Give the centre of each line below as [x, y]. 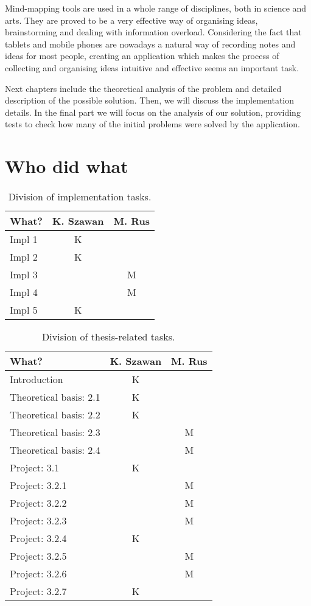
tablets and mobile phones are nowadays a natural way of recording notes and [150, 44]
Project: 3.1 [35, 468]
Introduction [37, 379]
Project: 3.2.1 [38, 485]
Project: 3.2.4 [38, 538]
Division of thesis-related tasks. [109, 337]
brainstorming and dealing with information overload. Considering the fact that [153, 32]
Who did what [67, 166]
